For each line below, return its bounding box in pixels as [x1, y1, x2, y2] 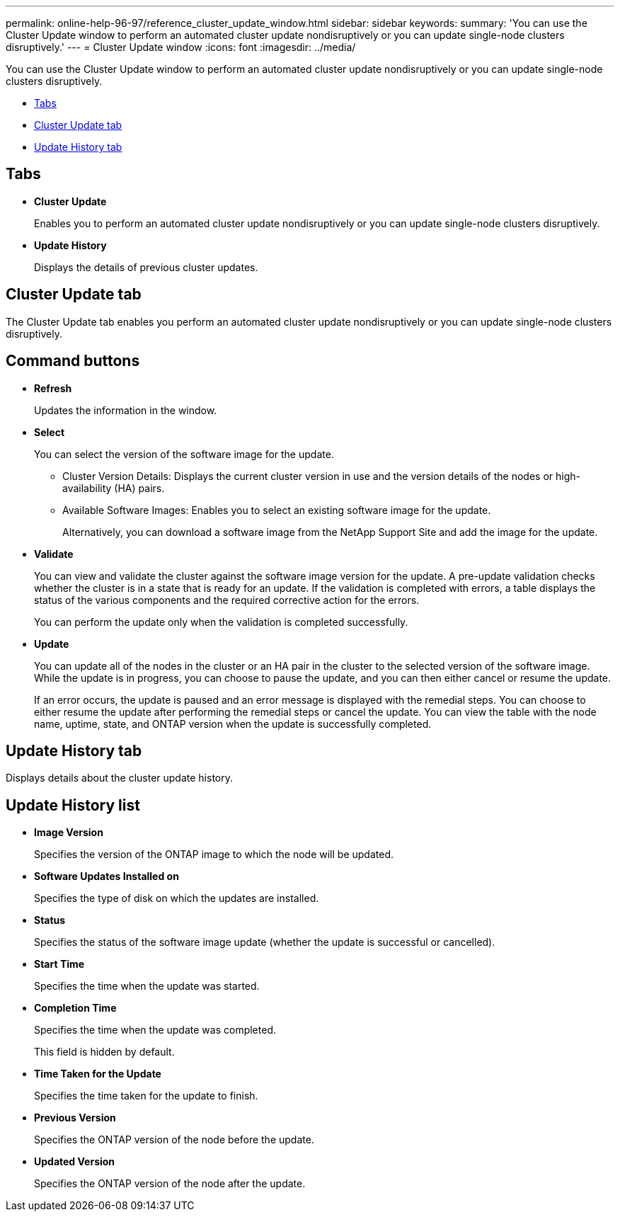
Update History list [6, 796, 140, 814]
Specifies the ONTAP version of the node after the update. [34, 1177, 306, 1190]
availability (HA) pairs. [62, 481, 165, 494]
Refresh [34, 382, 72, 394]
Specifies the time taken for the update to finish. [34, 1090, 258, 1102]
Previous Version [34, 1112, 116, 1124]
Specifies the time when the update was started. [34, 980, 260, 993]
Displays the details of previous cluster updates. [34, 261, 258, 273]
